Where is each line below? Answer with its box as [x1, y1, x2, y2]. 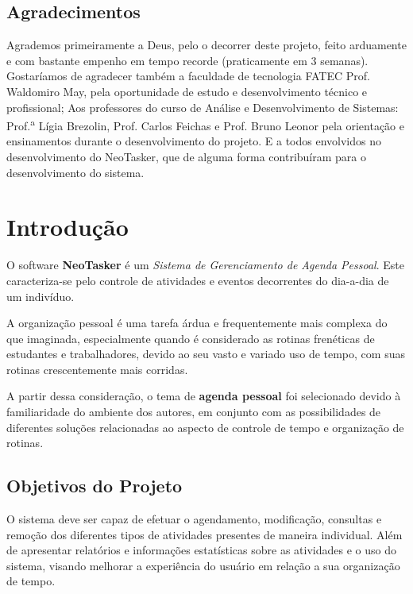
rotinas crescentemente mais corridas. [6, 361, 188, 377]
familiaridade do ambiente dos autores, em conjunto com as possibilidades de [6, 403, 381, 420]
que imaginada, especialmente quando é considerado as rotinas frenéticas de [6, 330, 375, 346]
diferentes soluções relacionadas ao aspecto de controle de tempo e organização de [6, 418, 404, 435]
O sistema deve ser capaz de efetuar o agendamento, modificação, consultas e [6, 511, 382, 527]
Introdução [6, 210, 129, 243]
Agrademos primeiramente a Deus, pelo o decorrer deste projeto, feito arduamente [6, 37, 407, 53]
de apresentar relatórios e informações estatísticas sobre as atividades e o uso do [6, 542, 396, 558]
